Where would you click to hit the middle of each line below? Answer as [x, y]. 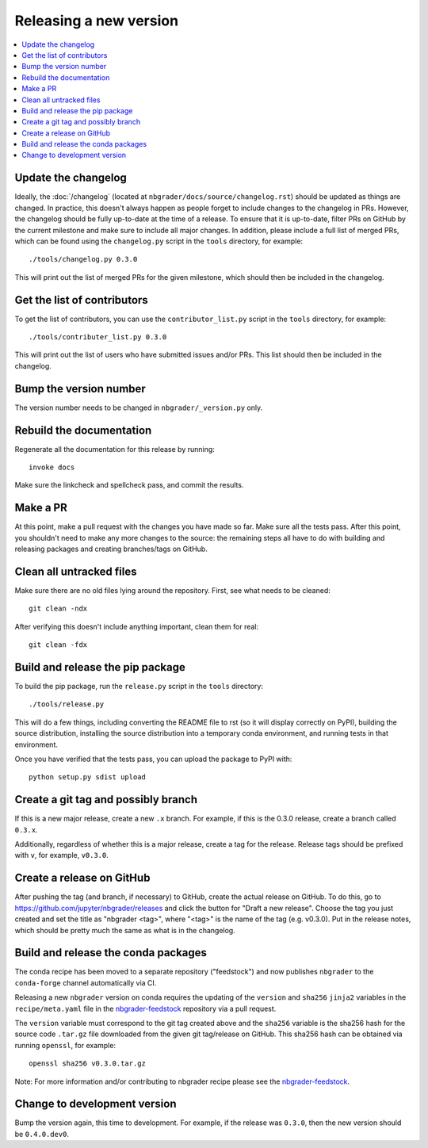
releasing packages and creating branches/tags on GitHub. [111, 549]
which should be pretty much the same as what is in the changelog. [125, 930]
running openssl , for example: [65, 1045]
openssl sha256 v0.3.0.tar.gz [88, 1064]
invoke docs [52, 467]
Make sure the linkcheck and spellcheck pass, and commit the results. [129, 485]
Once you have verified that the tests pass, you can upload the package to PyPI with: [153, 759]
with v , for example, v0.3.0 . [61, 855]
